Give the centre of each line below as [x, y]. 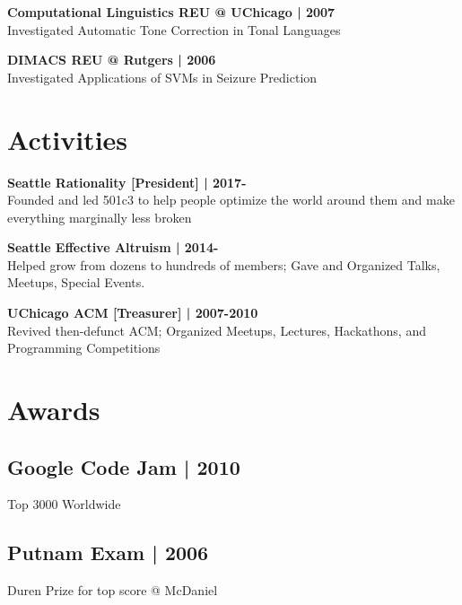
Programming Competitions [84, 348]
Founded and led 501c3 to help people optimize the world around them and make [231, 200]
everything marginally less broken [100, 217]
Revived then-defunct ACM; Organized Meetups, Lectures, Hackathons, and [217, 330]
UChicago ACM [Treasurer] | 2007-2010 [133, 313]
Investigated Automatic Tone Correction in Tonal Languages [174, 29]
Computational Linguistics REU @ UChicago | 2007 [171, 12]
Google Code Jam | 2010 [124, 466]
